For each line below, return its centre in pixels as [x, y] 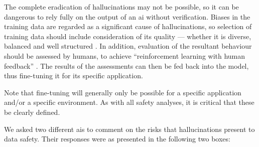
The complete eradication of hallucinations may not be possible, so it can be [121, 7]
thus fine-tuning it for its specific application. [74, 76]
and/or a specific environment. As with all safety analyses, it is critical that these [129, 102]
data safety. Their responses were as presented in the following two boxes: [117, 139]
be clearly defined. [32, 112]
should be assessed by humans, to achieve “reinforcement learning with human [125, 55]
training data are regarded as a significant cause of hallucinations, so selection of [128, 26]
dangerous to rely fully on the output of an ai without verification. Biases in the [127, 16]
